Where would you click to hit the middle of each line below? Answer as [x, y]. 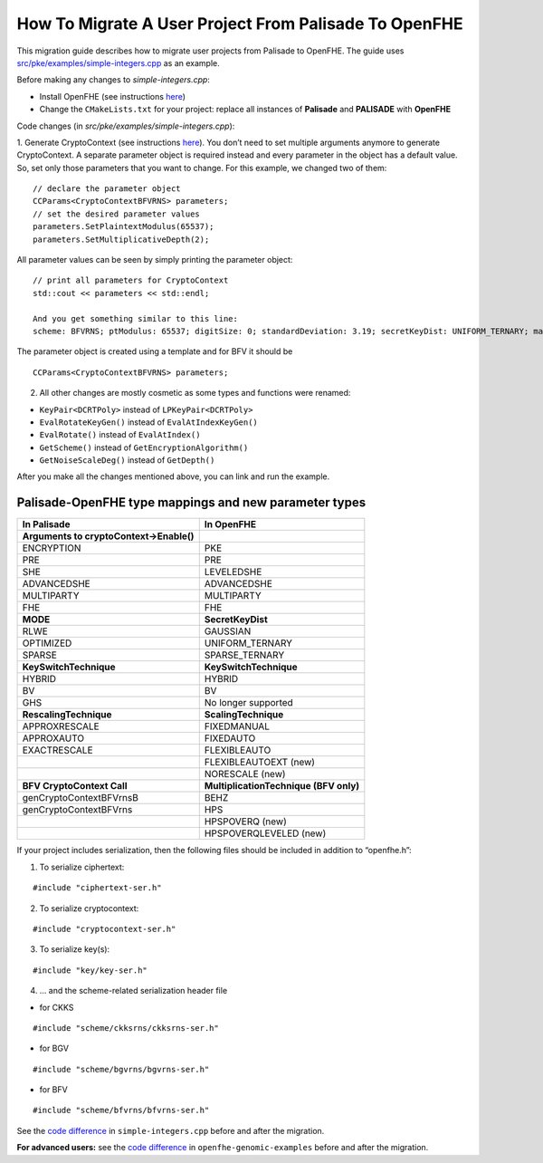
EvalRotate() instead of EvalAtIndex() [120, 435]
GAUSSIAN [228, 631]
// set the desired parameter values [117, 214]
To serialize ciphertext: [82, 867]
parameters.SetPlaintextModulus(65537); [124, 227]
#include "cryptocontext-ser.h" [105, 929]
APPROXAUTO [53, 738]
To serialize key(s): [75, 949]
